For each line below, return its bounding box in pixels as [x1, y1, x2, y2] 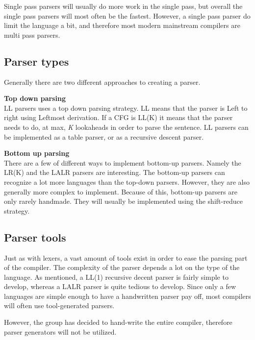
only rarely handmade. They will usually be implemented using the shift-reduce [4, 196, 243, 206]
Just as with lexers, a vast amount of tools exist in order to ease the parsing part [4, 252, 248, 263]
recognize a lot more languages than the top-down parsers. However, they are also [4, 176, 250, 187]
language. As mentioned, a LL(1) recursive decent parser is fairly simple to [4, 271, 229, 282]
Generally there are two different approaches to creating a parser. [4, 76, 201, 87]
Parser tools [4, 229, 66, 244]
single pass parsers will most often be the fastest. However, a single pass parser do [4, 10, 251, 21]
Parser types [4, 53, 69, 69]
